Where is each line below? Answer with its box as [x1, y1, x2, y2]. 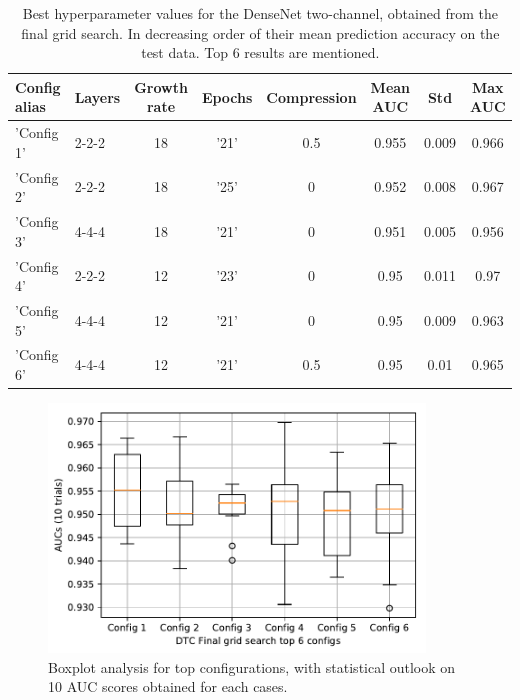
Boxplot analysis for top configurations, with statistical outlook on [48, 656, 456, 677]
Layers [74, 86, 121, 107]
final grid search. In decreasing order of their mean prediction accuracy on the [21, 22, 500, 43]
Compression [266, 86, 357, 107]
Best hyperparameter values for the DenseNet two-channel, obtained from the [22, 3, 498, 23]
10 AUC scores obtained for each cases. [48, 676, 288, 697]
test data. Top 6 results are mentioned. [141, 42, 380, 63]
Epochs [201, 86, 253, 107]
